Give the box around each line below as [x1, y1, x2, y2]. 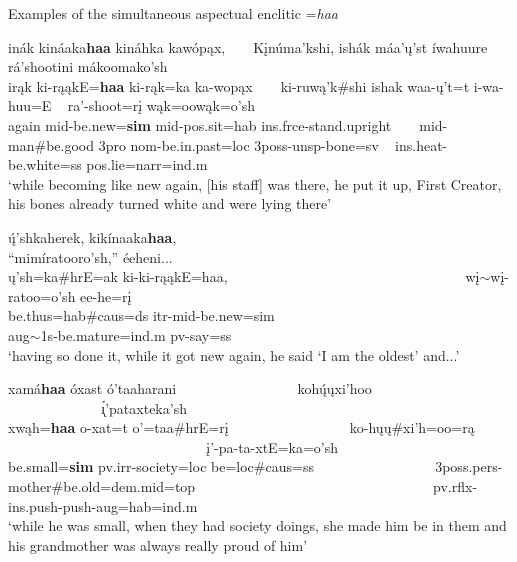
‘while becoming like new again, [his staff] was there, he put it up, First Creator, [8, 173, 502, 194]
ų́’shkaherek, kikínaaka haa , [8, 226, 177, 247]
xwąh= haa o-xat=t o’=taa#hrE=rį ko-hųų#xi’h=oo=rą [8, 417, 475, 438]
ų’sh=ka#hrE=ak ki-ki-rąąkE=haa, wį [8, 266, 480, 287]
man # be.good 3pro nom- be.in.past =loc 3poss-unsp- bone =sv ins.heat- [8, 134, 448, 155]
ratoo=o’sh [8, 285, 76, 306]
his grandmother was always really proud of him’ [8, 534, 308, 555]
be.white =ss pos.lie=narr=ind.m [8, 154, 208, 175]
